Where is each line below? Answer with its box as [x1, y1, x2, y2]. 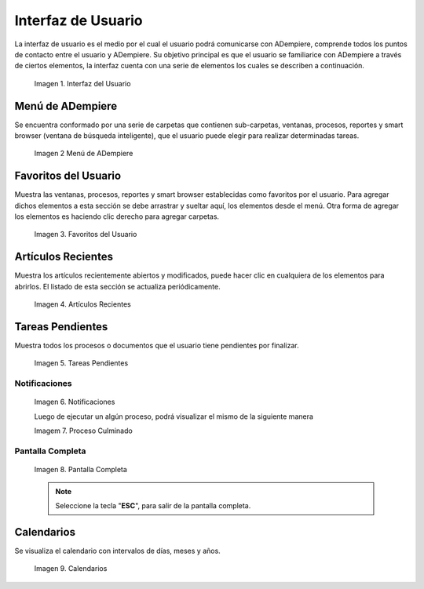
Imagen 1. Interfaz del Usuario [34, 78, 131, 88]
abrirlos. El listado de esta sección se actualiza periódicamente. [14, 282, 221, 291]
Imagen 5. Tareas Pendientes [34, 358, 129, 368]
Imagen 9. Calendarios [34, 564, 108, 573]
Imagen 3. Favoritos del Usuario [34, 230, 137, 239]
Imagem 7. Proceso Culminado [34, 426, 133, 435]
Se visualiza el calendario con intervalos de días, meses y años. [14, 546, 221, 555]
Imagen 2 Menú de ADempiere [34, 149, 133, 158]
